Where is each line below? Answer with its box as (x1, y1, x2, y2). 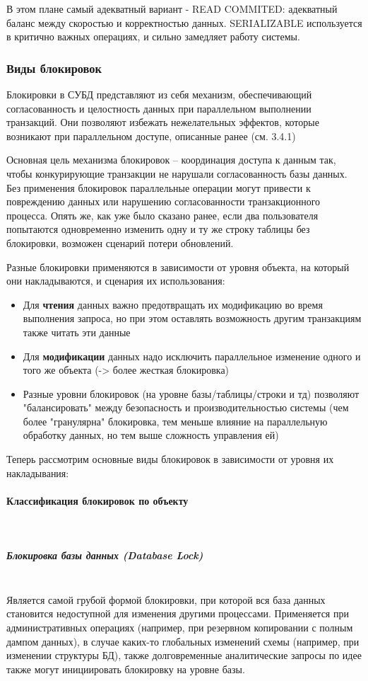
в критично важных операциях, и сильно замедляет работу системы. (6, 29, 300, 44)
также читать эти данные (23, 324, 131, 339)
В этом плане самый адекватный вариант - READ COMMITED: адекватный (6, 1, 338, 16)
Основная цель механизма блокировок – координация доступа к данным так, (6, 152, 336, 167)
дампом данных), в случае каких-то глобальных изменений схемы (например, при (6, 634, 360, 648)
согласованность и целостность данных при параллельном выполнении (6, 101, 311, 115)
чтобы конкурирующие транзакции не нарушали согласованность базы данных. (6, 166, 348, 181)
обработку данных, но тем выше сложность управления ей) (23, 428, 279, 442)
